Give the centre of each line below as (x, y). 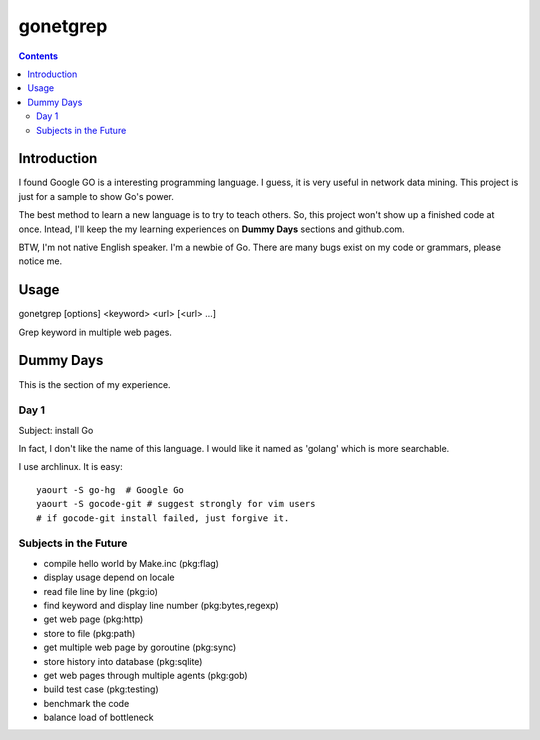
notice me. (40, 261)
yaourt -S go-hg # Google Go (110, 489)
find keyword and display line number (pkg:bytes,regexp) (161, 605)
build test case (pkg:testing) (101, 689)
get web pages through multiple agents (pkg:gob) (146, 675)
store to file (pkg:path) (89, 633)
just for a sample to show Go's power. (96, 196)
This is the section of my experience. (94, 384)
